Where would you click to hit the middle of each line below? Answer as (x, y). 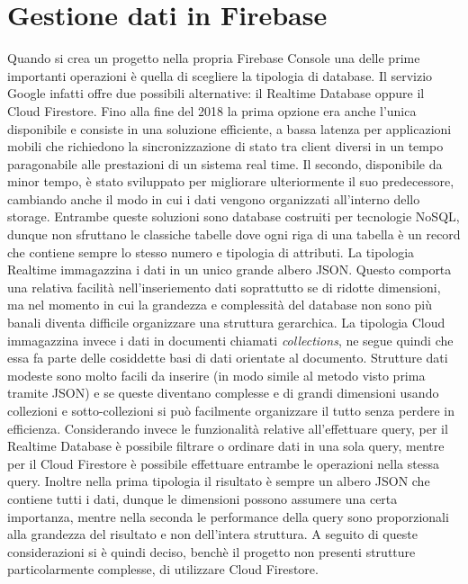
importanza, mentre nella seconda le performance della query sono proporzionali (228, 516)
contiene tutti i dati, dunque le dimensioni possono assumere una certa (202, 498)
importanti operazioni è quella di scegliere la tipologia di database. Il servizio (220, 75)
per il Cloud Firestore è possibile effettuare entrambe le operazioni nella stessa (223, 463)
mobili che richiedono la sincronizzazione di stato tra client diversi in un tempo (225, 146)
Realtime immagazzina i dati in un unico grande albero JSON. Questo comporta (229, 270)
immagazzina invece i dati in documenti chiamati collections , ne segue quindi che (230, 340)
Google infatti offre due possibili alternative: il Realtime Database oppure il (216, 93)
